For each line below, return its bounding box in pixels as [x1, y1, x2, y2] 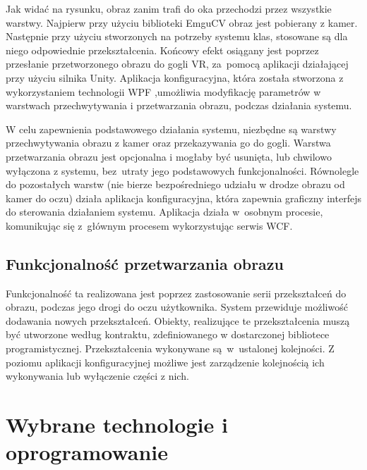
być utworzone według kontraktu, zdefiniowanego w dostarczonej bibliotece [6, 327, 330, 342]
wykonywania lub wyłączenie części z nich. [6, 369, 189, 383]
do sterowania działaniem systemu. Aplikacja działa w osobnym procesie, [6, 204, 323, 219]
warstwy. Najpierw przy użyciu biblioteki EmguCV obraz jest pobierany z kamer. [6, 15, 358, 30]
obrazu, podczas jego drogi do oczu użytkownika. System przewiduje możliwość [6, 299, 348, 314]
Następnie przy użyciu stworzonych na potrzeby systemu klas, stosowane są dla [6, 29, 348, 44]
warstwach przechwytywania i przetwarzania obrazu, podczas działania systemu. [6, 98, 352, 113]
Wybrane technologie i [6, 410, 228, 439]
